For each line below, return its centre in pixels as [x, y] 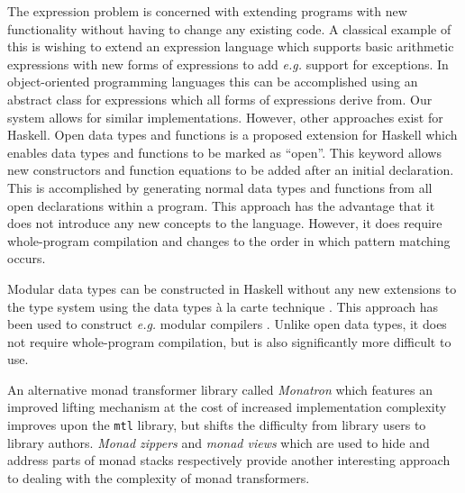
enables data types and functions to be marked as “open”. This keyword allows [224, 152]
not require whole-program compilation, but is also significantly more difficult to [229, 341]
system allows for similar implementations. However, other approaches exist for [225, 117]
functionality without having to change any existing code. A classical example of [229, 28]
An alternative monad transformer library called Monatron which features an [220, 389]
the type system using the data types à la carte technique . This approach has [223, 306]
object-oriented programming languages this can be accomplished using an [213, 82]
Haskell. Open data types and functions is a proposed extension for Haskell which [232, 135]
